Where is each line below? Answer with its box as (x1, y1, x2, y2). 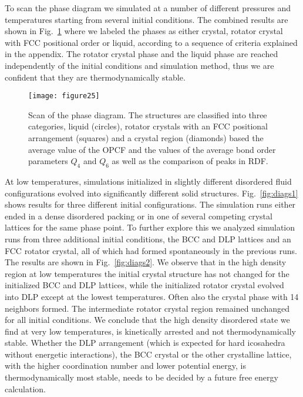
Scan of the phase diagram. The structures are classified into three (28, 108, 267, 121)
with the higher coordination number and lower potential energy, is (5, 359, 246, 372)
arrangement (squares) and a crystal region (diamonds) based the (28, 132, 264, 144)
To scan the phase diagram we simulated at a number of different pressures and (5, 2, 291, 14)
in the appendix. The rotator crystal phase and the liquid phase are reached (5, 48, 278, 60)
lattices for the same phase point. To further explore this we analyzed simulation (5, 221, 295, 233)
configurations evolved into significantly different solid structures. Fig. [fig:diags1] (5, 186, 298, 199)
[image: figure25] (28, 92, 100, 101)
